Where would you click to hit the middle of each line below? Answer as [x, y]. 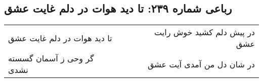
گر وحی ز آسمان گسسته [51, 58]
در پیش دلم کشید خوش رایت [205, 32]
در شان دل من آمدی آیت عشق [201, 64]
